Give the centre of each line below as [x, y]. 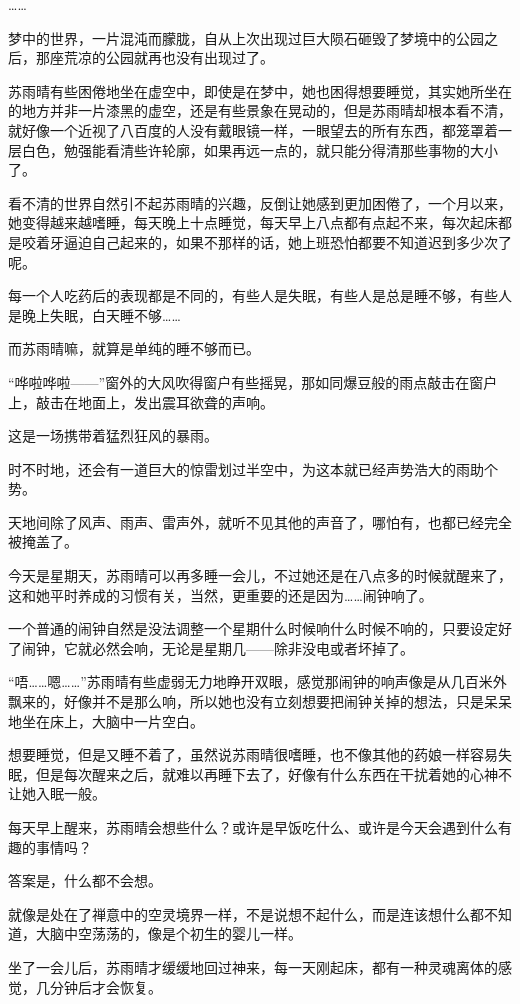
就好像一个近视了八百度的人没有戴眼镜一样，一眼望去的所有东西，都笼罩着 [253, 129]
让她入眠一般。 [57, 793]
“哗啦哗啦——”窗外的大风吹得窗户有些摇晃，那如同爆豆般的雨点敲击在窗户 [253, 381]
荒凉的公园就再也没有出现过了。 [168, 57]
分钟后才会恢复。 [105, 986]
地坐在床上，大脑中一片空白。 [106, 720]
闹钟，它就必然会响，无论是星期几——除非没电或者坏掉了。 [217, 647]
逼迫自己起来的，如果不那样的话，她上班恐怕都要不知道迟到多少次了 [287, 241]
